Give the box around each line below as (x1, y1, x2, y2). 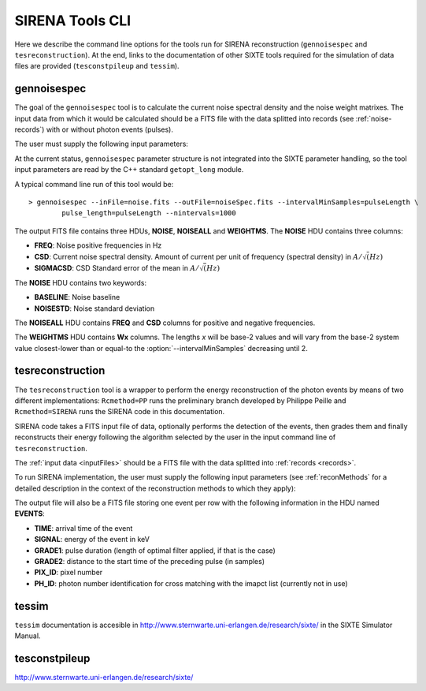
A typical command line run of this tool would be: (14, 179, 174, 189)
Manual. (14, 631, 41, 641)
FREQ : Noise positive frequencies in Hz (34, 241, 162, 250)
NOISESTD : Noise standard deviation (34, 304, 155, 313)
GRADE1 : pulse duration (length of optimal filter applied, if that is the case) (34, 545, 276, 555)
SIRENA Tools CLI (14, 12, 132, 29)
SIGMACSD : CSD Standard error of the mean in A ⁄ (34, 263, 198, 272)
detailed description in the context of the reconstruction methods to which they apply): (14, 484, 296, 493)
